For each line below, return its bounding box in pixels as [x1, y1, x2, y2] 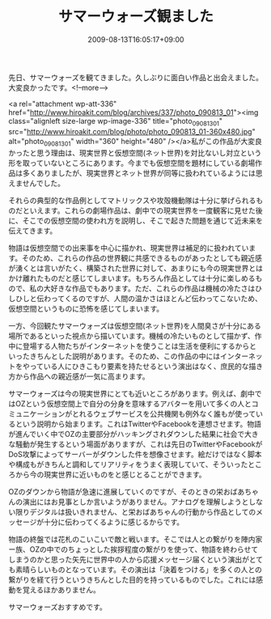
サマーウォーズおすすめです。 [8, 602, 107, 612]
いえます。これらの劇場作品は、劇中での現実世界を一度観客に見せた [29, 206, 256, 215]
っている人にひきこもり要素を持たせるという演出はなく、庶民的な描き [29, 361, 264, 371]
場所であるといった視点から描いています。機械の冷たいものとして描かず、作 [8, 331, 262, 341]
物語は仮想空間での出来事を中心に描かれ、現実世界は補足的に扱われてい [8, 243, 249, 252]
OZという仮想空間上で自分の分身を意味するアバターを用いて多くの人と [15, 398, 252, 409]
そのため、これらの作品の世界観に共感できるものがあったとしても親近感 [21, 252, 263, 263]
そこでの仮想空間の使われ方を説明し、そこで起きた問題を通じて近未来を [22, 215, 263, 225]
